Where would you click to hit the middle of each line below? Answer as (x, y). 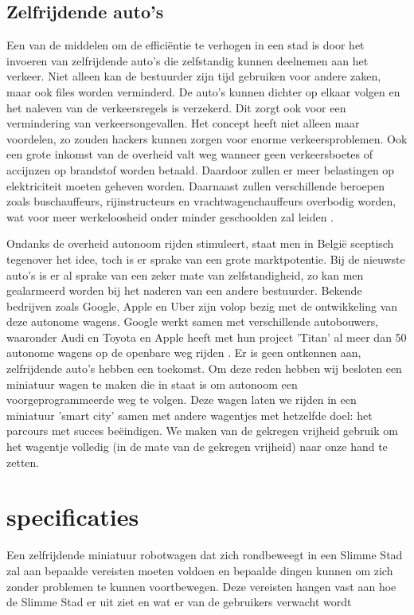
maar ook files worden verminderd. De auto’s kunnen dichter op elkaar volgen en (203, 91)
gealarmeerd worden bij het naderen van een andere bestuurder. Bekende (184, 290)
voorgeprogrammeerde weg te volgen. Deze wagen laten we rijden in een (182, 400)
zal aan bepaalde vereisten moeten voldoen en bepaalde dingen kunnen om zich (200, 570)
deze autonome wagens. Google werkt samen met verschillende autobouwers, (193, 321)
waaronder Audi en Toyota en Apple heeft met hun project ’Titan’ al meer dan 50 (207, 337)
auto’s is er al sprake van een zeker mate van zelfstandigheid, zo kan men (185, 274)
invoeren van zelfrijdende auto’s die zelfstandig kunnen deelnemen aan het (187, 60)
